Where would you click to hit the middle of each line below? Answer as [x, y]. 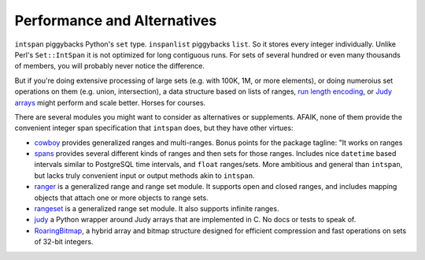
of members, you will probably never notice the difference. [109, 66]
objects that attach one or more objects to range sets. [121, 198]
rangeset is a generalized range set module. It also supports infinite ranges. [157, 209]
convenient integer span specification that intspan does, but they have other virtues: [154, 128]
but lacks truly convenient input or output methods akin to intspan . [144, 175]
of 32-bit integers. [64, 242]
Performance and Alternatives [116, 20]
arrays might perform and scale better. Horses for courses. [110, 102]
